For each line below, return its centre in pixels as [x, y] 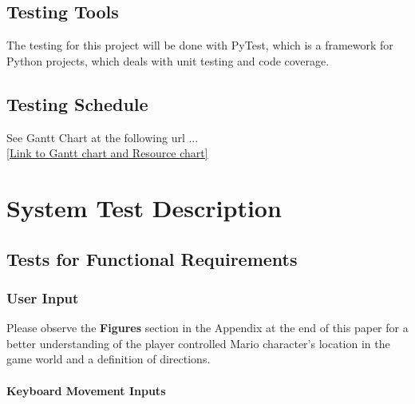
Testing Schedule [77, 103]
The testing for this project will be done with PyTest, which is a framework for [200, 45]
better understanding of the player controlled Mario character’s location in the [198, 343]
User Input [43, 297]
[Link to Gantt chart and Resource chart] [107, 153]
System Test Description [144, 207]
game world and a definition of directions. [109, 359]
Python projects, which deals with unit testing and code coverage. [168, 60]
